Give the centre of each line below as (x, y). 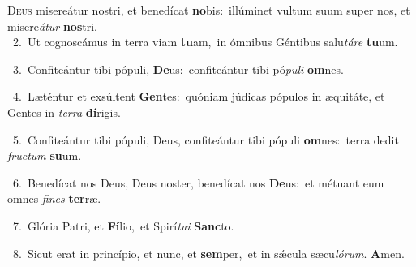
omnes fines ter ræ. (54, 198)
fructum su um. (45, 155)
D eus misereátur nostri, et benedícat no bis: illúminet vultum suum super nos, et (209, 10)
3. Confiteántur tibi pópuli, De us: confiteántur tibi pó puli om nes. (178, 69)
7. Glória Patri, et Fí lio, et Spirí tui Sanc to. (123, 225)
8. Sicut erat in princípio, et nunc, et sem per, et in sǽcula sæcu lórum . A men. (208, 253)
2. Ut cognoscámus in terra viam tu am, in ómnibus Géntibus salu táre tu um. (205, 42)
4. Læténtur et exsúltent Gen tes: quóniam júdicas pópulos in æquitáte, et (199, 96)
